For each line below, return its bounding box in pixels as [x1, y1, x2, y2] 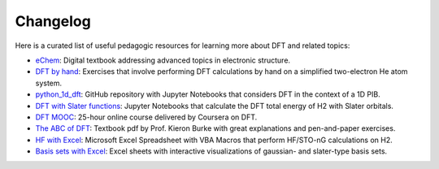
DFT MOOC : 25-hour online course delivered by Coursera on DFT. [35, 112, 258, 122]
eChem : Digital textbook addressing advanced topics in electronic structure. [35, 55, 291, 65]
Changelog [15, 12, 91, 30]
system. [35, 78, 63, 88]
